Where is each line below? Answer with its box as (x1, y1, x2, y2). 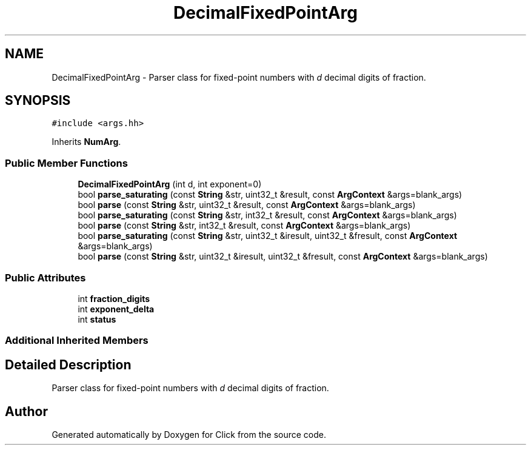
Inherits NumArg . (52, 136, 121, 147)
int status (78, 314, 116, 324)
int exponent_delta (78, 303, 155, 314)
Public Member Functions (5, 156, 128, 169)
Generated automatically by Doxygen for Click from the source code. (52, 429, 327, 440)
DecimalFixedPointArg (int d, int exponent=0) (78, 179, 262, 190)
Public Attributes (5, 271, 86, 284)
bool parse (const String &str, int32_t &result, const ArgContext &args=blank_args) (78, 220, 411, 231)
